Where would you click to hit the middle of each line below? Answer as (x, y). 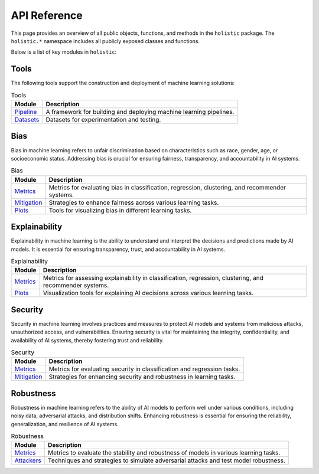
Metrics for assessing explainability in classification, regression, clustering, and (153, 278)
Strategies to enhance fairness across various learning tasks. (134, 202)
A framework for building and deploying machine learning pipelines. (140, 112)
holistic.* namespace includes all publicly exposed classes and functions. (105, 41)
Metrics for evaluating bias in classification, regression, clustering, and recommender (167, 187)
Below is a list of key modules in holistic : (64, 52)
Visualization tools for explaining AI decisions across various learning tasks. (148, 293)
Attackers (28, 460)
